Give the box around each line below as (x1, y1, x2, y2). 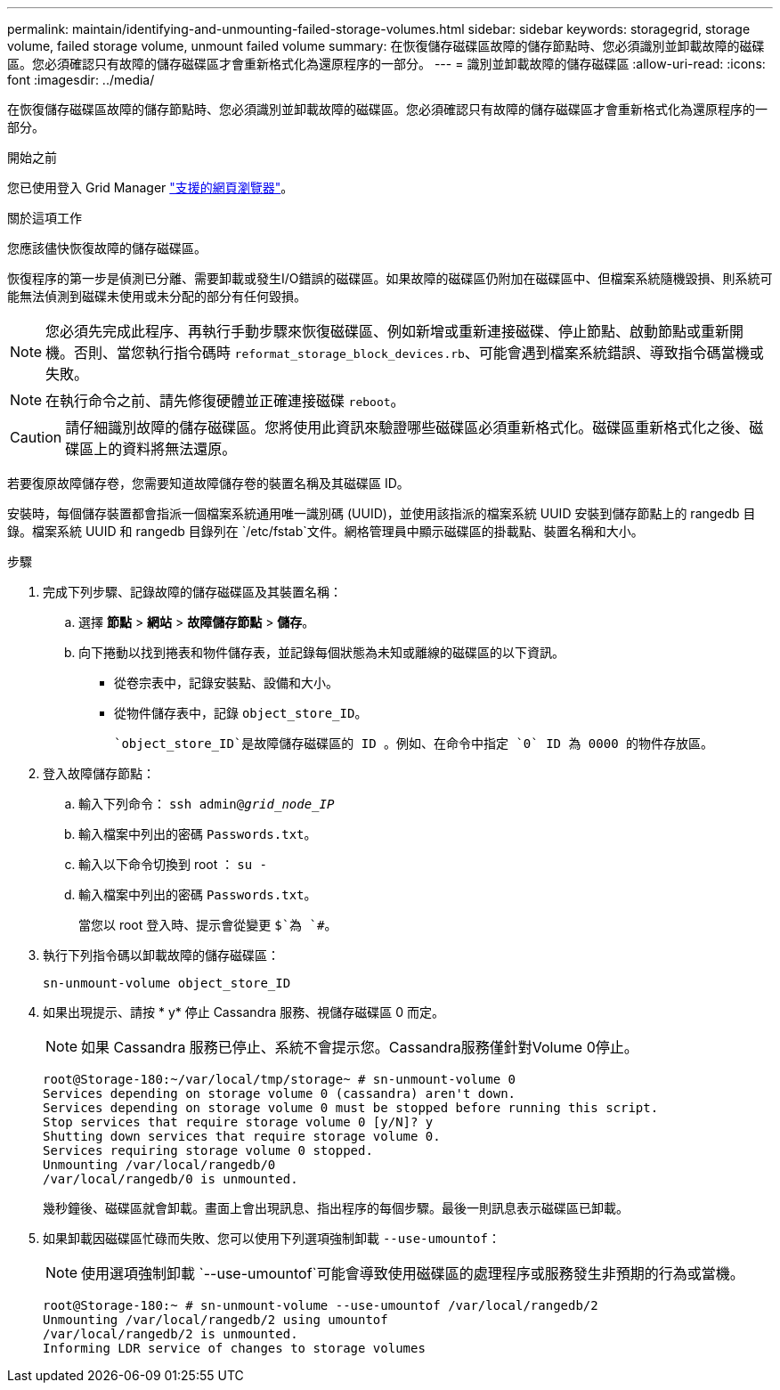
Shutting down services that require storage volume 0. (43, 1129, 441, 1143)
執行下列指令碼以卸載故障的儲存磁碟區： (43, 947, 280, 963)
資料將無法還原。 (122, 440, 237, 458)
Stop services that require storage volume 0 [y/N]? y (43, 1115, 434, 1129)
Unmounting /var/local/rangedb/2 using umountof (43, 1313, 388, 1327)
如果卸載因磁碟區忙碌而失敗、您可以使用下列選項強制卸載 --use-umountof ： (43, 1231, 500, 1246)
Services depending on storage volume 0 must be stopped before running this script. (43, 1101, 659, 1115)
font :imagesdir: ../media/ (7, 72, 155, 87)
